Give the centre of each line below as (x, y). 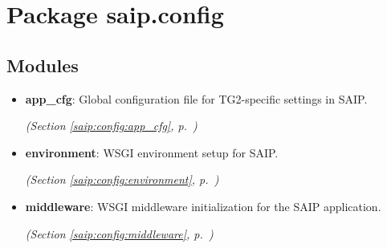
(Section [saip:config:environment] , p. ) (122, 179)
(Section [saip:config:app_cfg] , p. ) (111, 126)
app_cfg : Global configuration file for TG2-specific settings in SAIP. (196, 98)
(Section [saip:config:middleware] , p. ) (119, 233)
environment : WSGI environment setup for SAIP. (152, 152)
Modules (43, 65)
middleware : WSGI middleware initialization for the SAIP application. (203, 206)
